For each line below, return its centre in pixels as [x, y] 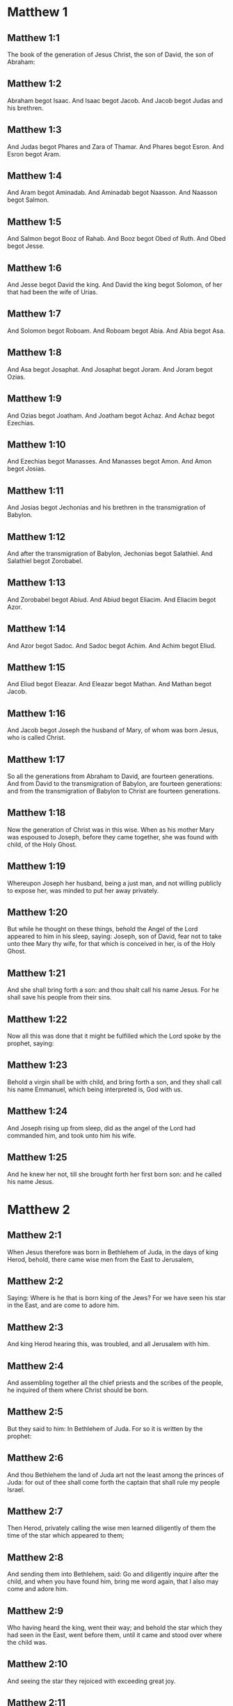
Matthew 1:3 [34, 130]
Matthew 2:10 [38, 1664]
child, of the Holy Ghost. [42, 844]
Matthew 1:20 [38, 913]
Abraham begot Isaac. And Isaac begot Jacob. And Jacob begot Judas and [115, 100]
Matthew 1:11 [35, 490]
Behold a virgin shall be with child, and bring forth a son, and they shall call [114, 1082]
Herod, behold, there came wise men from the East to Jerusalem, [101, 1259]
